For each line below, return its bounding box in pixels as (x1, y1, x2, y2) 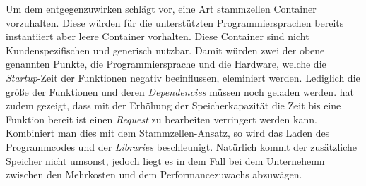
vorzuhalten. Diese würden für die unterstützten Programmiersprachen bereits (6, 15, 344, 30)
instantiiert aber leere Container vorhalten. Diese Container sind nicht (6, 29, 309, 44)
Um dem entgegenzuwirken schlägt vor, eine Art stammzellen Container (6, 1, 317, 15)
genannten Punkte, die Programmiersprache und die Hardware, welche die (6, 56, 326, 71)
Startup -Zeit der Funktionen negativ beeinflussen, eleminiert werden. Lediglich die (6, 70, 360, 85)
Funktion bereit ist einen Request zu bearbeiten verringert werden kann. (6, 111, 317, 126)
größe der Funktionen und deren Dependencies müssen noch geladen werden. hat (6, 84, 354, 99)
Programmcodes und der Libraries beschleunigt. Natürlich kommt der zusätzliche (6, 139, 358, 154)
